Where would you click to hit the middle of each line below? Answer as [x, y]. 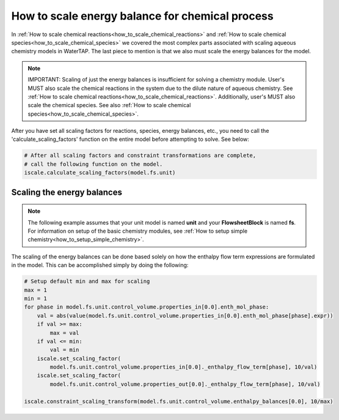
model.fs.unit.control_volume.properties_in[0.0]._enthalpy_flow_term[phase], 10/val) [184, 367]
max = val [64, 333]
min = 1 [35, 298]
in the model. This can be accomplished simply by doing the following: [100, 265]
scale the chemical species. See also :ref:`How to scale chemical [109, 105]
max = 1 [35, 290]
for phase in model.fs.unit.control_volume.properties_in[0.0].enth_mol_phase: [147, 307]
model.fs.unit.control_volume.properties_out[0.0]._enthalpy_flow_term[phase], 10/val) [185, 384]
